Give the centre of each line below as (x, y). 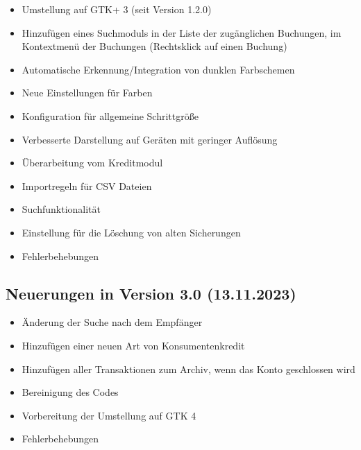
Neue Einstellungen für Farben (87, 93)
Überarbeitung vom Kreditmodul (92, 163)
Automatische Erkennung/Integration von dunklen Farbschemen (158, 69)
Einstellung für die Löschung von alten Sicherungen (131, 232)
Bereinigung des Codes (70, 392)
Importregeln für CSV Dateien (87, 185)
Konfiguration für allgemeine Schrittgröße (110, 115)
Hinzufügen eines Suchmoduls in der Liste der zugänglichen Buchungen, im (182, 32)
